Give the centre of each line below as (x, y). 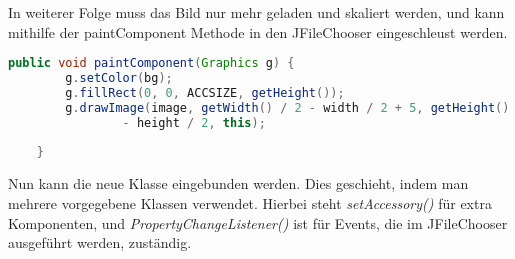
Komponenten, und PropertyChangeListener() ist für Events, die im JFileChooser (258, 222)
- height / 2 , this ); (194, 122)
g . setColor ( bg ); (119, 78)
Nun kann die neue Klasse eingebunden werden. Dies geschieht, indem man (238, 183)
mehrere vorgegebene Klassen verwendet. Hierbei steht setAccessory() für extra (250, 202)
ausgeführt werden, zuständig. (100, 242)
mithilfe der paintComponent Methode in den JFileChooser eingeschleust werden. (258, 31)
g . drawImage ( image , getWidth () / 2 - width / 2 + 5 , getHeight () (287, 107)
